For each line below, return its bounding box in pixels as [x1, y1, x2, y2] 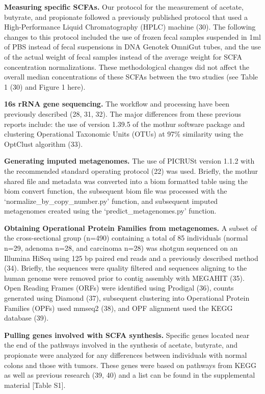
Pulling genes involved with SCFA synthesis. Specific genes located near [4, 329, 250, 340]
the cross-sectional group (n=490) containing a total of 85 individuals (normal [4, 232, 248, 243]
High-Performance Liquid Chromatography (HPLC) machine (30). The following [4, 21, 256, 32]
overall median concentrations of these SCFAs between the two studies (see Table [4, 71, 258, 82]
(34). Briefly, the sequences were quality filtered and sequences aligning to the [4, 262, 247, 273]
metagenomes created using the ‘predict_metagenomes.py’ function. [4, 205, 217, 216]
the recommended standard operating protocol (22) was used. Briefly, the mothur [4, 165, 258, 176]
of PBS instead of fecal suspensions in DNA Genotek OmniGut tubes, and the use [4, 41, 261, 52]
